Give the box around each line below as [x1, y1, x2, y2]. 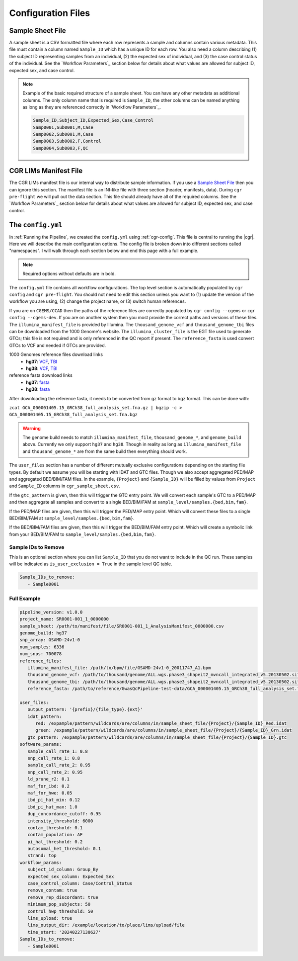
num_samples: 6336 [19, 644, 65, 650]
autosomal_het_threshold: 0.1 [27, 846, 101, 852]
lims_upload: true [27, 915, 73, 921]
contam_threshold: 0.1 [27, 825, 83, 830]
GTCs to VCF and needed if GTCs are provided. [9, 342, 106, 348]
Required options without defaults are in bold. [22, 271, 116, 277]
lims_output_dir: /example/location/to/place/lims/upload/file [27, 922, 185, 928]
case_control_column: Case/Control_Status [27, 880, 133, 886]
